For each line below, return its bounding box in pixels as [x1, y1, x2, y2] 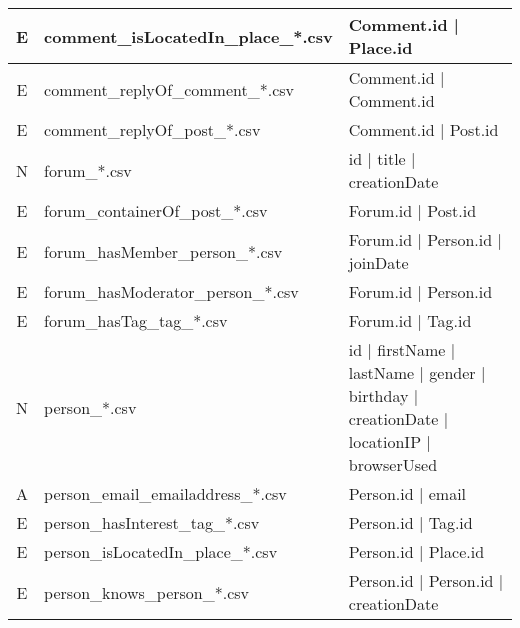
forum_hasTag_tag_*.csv [44, 309, 228, 332]
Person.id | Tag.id [348, 511, 473, 534]
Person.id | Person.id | [348, 569, 504, 592]
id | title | [348, 147, 416, 170]
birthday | [348, 384, 419, 407]
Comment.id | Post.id [348, 118, 499, 141]
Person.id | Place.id [348, 540, 485, 563]
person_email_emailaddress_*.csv [44, 482, 287, 505]
